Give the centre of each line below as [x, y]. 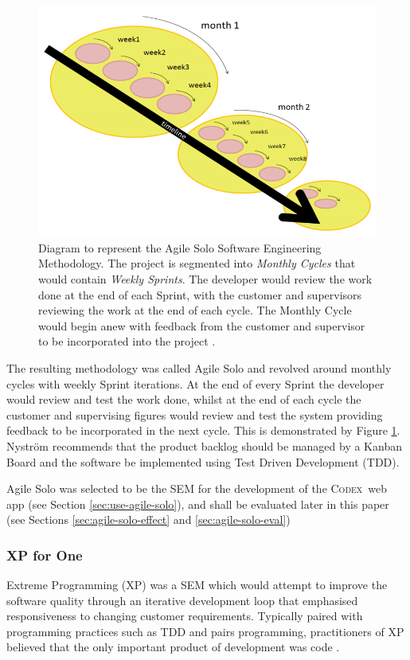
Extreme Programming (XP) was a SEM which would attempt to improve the [197, 585]
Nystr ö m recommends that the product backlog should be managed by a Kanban [204, 445]
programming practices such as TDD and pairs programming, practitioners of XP [205, 631]
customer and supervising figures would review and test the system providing [195, 414]
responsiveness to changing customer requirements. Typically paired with [185, 616]
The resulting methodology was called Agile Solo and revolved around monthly [199, 367]
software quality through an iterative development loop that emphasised [182, 600]
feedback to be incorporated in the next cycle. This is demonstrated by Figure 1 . [203, 430]
